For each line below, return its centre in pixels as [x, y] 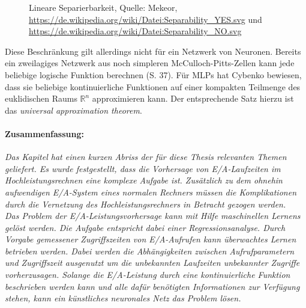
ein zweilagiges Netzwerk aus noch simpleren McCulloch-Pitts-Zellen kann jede [150, 63]
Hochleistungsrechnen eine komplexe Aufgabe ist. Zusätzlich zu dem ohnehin [144, 180]
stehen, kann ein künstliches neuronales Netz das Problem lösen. [123, 298]
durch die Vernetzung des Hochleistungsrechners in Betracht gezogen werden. [145, 204]
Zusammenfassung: [44, 133]
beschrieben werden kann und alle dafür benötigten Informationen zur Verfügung [152, 286]
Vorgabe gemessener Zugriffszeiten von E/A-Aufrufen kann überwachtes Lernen [151, 239]
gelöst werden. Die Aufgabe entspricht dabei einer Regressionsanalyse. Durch [145, 227]
